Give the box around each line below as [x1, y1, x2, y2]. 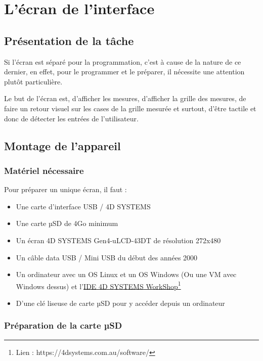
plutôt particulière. [4, 76, 63, 86]
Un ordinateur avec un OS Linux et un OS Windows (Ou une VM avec [16, 269, 237, 280]
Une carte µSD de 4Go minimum [16, 218, 118, 229]
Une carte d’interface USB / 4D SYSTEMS [16, 201, 151, 211]
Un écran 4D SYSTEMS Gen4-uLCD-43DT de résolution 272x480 [16, 235, 221, 245]
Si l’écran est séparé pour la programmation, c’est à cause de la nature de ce [4, 56, 241, 67]
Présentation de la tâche [4, 32, 134, 48]
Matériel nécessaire [4, 164, 84, 176]
